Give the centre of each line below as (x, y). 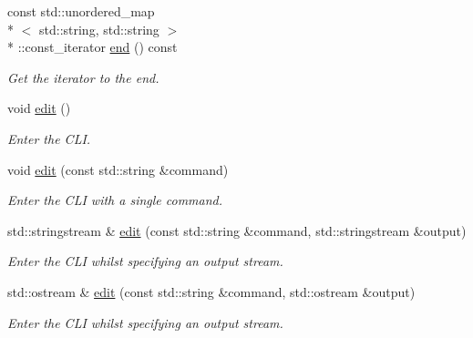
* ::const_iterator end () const (93, 47)
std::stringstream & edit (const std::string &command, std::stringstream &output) (237, 230)
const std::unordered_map (81, 11)
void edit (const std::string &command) (118, 169)
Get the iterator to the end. (83, 77)
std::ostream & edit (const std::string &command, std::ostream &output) (211, 291)
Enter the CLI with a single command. (115, 200)
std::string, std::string (99, 29)
